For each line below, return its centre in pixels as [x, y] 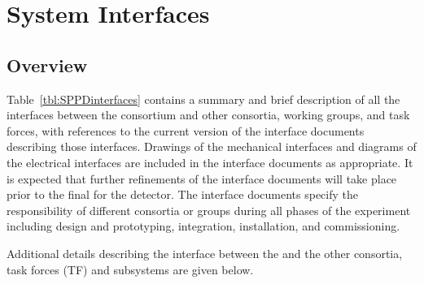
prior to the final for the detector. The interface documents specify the [183, 194]
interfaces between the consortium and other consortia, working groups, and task [208, 115]
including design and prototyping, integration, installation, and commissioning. [203, 226]
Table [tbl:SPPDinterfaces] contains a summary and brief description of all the [203, 99]
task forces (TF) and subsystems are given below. [130, 269]
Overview [47, 65]
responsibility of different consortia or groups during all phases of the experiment [209, 210]
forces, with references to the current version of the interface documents [186, 130]
